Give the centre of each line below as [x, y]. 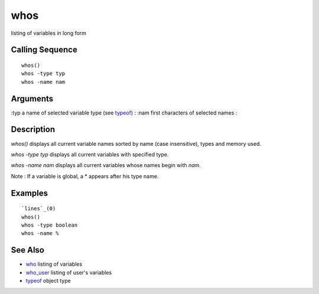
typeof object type [48, 280]
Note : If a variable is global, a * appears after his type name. [85, 176]
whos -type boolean [50, 225]
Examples [30, 193]
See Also [27, 250]
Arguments [32, 98]
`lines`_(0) [39, 209]
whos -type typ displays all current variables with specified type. [90, 154]
